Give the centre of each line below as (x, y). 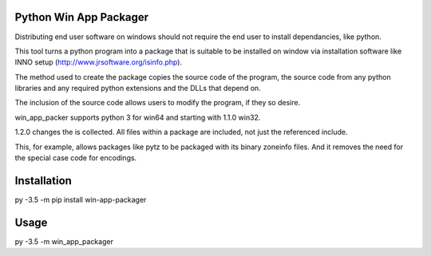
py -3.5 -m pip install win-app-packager (81, 199)
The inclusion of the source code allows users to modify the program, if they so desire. (158, 103)
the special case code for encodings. (76, 158)
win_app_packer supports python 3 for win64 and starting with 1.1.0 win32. (138, 117)
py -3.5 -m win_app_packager (64, 241)
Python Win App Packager (82, 17)
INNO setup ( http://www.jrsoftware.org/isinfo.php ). (99, 62)
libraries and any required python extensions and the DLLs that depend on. (138, 89)
